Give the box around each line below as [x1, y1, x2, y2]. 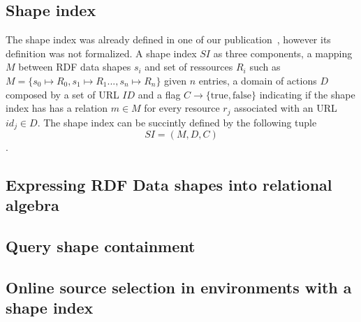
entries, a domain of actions [198, 73, 317, 87]
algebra [6, 194, 59, 216]
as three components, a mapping [213, 45, 353, 60]
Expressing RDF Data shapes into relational [6, 174, 332, 196]
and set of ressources [145, 59, 233, 74]
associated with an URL [234, 101, 337, 115]
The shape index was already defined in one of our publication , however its [6, 32, 331, 47]
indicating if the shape [259, 87, 355, 101]
